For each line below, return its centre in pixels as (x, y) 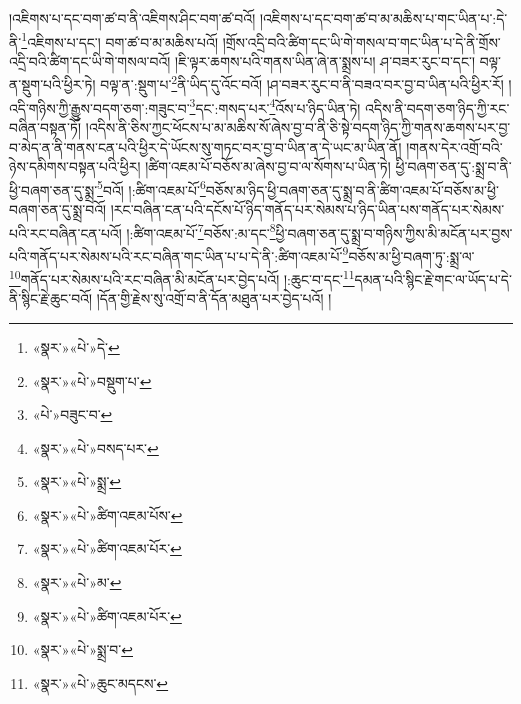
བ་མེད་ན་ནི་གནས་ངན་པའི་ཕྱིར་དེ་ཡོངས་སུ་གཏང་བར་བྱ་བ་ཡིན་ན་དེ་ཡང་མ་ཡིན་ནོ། (205, 146)
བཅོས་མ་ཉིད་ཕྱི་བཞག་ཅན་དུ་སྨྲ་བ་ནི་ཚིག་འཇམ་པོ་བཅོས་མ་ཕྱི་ (352, 189)
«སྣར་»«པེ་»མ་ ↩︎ (77, 582)
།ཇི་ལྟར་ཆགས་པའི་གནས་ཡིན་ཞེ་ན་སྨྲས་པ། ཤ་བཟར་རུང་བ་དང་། (325, 60)
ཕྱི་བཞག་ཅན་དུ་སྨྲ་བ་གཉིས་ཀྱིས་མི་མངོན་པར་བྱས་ (394, 232)
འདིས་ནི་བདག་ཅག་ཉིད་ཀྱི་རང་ (437, 107)
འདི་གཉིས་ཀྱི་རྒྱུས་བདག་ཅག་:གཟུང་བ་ (99, 107)
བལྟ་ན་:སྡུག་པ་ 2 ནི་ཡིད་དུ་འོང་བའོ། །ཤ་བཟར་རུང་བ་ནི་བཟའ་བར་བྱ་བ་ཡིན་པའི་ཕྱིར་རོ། (302, 83)
